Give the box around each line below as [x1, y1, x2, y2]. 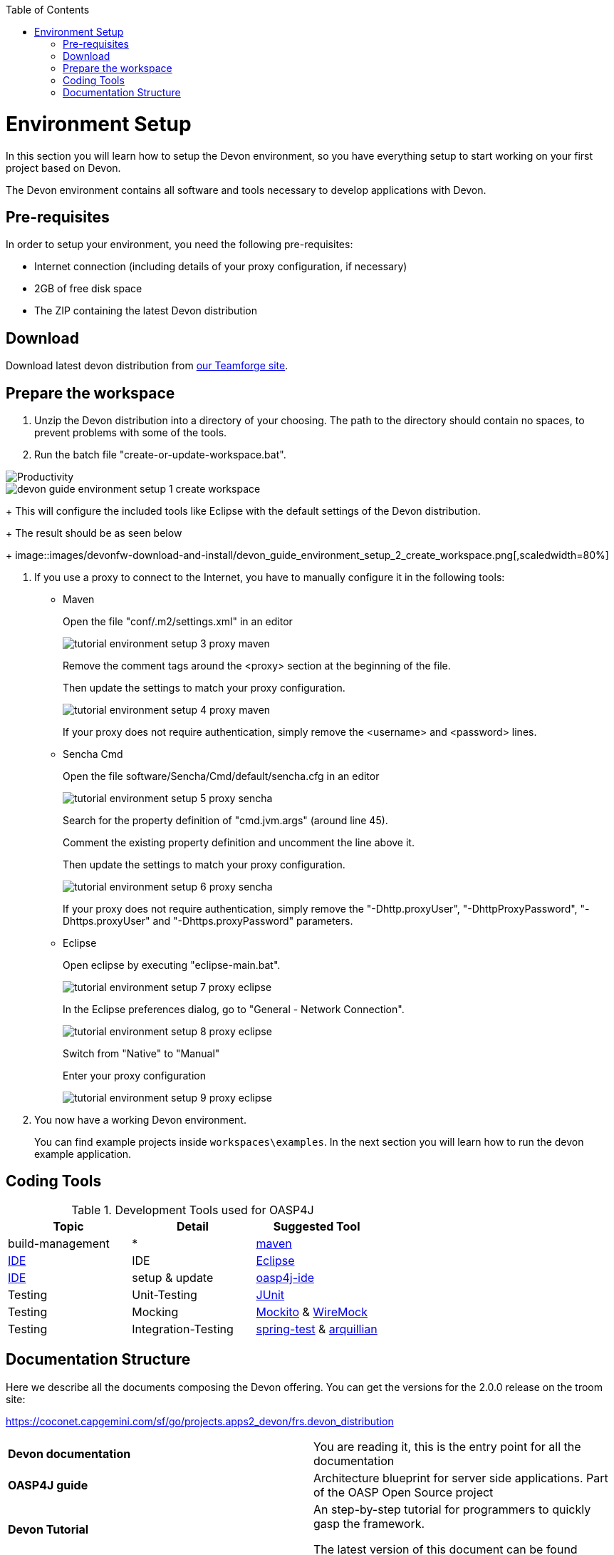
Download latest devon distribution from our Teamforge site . [6, 359, 288, 372]
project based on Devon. [6, 161, 121, 174]
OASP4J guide [8, 1477, 88, 1492]
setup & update [132, 1270, 214, 1285]
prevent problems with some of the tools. [34, 426, 227, 439]
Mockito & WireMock [256, 1304, 368, 1319]
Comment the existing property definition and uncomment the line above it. [63, 836, 415, 849]
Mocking [132, 1304, 179, 1319]
